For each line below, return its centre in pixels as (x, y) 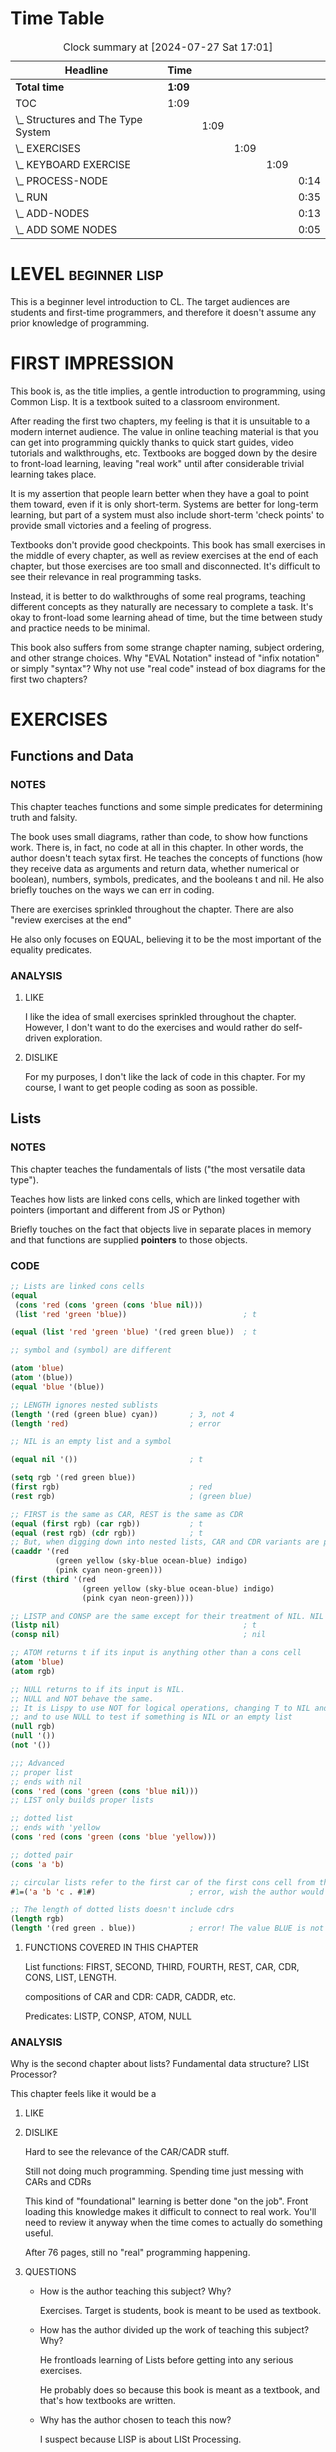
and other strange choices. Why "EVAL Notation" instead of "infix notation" (165, 658)
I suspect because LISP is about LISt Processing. (140, 2439)
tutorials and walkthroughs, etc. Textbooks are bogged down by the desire (164, 453)
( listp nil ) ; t (133, 1625)
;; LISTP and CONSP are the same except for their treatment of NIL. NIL (167, 1616)
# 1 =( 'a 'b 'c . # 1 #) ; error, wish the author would (167, 1892)
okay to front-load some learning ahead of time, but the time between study (166, 617)
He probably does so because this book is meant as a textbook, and (180, 2390)
